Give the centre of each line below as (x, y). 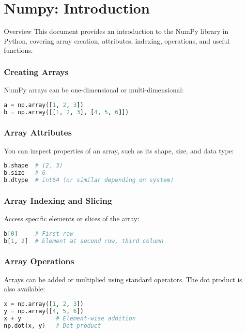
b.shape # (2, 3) (33, 166)
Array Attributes (38, 132)
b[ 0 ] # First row (39, 234)
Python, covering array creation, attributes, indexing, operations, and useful (117, 40)
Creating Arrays (36, 71)
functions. (18, 50)
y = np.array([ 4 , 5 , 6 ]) (44, 311)
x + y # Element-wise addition (70, 318)
